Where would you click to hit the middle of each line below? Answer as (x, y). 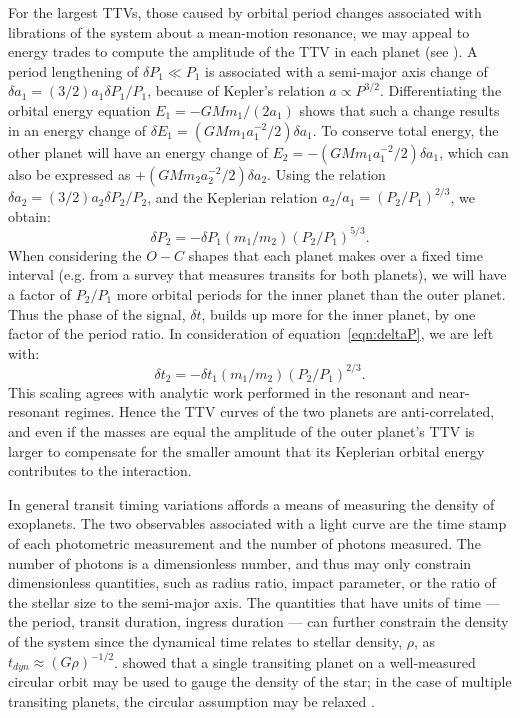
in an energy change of (77, 129)
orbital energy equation (79, 109)
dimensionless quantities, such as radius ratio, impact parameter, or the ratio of (252, 582)
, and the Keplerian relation (232, 196)
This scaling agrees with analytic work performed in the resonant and (221, 391)
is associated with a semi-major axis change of (346, 70)
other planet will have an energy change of (138, 151)
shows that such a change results (399, 109)
